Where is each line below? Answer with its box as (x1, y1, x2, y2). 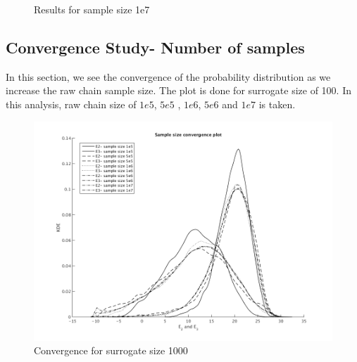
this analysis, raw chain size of (6, 96, 137, 111)
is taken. (258, 96, 296, 111)
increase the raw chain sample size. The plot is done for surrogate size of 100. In (6, 83, 351, 98)
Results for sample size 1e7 (34, 2, 150, 16)
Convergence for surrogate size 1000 (34, 343, 188, 358)
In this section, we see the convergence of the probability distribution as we (6, 69, 331, 84)
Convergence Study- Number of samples (6, 36, 305, 58)
